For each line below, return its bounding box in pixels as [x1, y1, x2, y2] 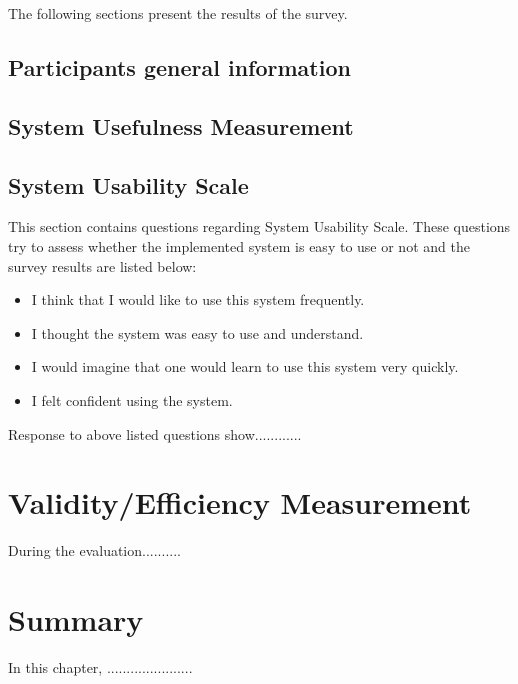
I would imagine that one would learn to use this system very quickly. [31, 356, 459, 377]
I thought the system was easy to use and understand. [31, 322, 364, 343]
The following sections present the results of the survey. [8, 3, 348, 23]
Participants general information [8, 51, 351, 82]
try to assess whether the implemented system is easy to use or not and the [8, 235, 470, 256]
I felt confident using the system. [31, 389, 233, 410]
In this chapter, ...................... [8, 656, 193, 677]
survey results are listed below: [8, 255, 197, 276]
